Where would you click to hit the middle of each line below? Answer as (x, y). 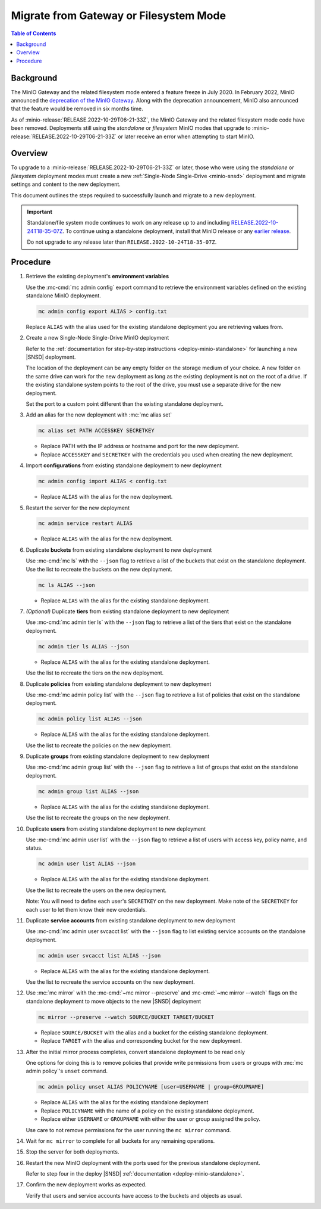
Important (40, 212)
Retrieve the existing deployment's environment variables (97, 276)
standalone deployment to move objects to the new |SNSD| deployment (114, 1001)
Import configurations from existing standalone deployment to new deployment (124, 465)
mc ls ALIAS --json (67, 585)
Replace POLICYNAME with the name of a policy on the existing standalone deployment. (148, 1111)
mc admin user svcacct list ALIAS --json (100, 955)
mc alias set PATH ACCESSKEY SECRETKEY (96, 431)
